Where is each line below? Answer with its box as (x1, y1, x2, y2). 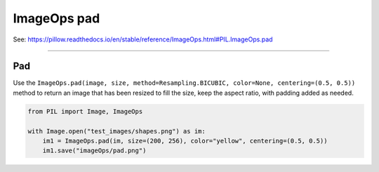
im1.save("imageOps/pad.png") (42, 147, 147, 154)
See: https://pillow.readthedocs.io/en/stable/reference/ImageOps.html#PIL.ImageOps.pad (13, 35, 273, 44)
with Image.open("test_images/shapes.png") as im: (27, 127, 206, 135)
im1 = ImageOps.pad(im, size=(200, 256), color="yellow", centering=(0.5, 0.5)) (42, 137, 328, 145)
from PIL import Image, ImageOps (27, 107, 143, 115)
